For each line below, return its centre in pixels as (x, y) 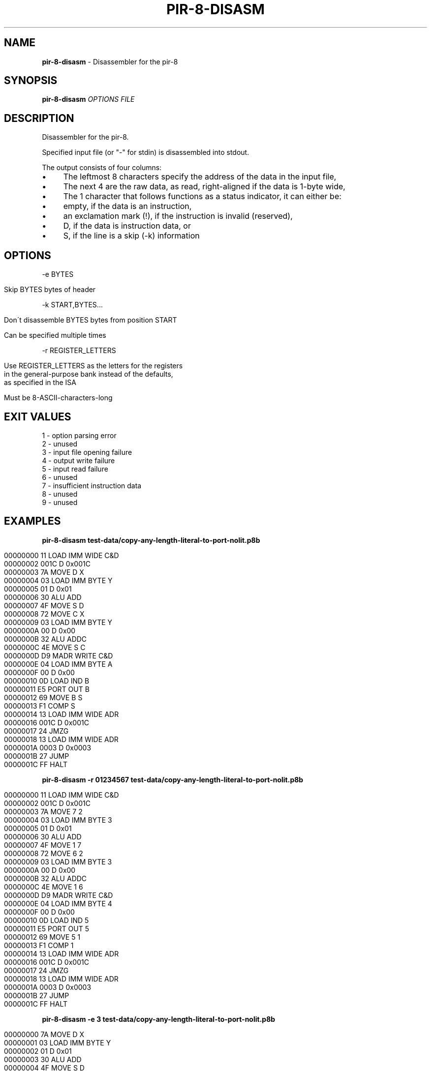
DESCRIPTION (39, 118)
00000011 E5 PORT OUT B (47, 689)
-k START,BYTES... (72, 305)
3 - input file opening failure (87, 452)
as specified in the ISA (40, 383)
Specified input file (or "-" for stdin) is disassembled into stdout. (146, 152)
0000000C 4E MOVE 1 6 (44, 887)
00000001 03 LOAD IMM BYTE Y (58, 1042)
